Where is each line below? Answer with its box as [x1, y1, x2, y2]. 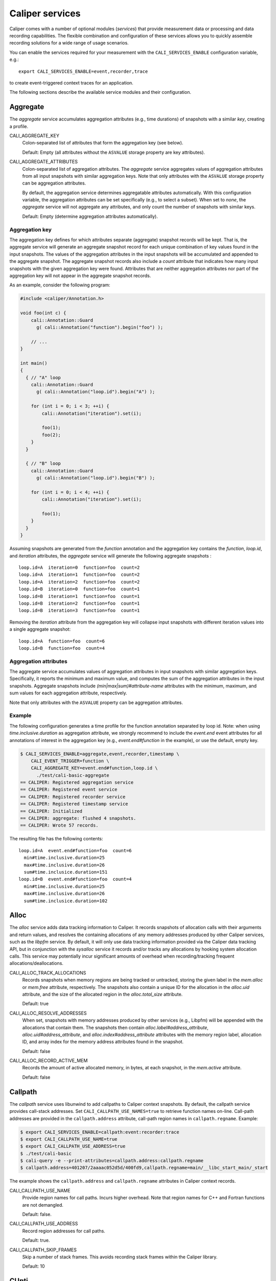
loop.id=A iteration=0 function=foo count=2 [18, 565, 140, 570]
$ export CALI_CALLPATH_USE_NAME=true [20, 1136, 118, 1142]
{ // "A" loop [26, 375, 61, 380]
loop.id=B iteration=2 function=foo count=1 [18, 600, 140, 606]
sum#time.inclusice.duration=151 [24, 869, 108, 875]
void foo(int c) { [20, 310, 66, 316]
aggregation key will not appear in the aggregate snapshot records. [9, 272, 151, 279]
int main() [20, 360, 48, 366]
